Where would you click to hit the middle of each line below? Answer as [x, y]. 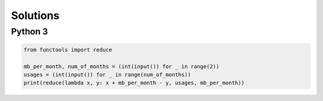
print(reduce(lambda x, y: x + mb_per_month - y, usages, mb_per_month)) [134, 83]
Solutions [35, 15]
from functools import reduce [68, 50]
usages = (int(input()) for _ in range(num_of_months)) [107, 75]
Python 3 [29, 31]
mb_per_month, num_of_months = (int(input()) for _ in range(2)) [121, 66]
